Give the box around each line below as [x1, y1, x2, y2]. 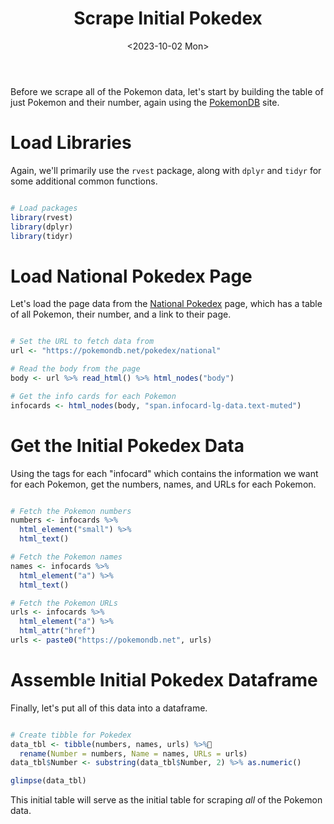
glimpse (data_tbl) [10, 776, 87, 786]
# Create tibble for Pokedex [10, 730, 132, 740]
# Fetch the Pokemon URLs [10, 598, 118, 608]
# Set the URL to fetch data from [10, 337, 155, 347]
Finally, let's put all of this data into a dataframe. [10, 702, 208, 714]
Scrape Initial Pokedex [73, 7, 263, 30]
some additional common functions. [10, 175, 158, 187]
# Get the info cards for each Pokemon [10, 391, 177, 401]
